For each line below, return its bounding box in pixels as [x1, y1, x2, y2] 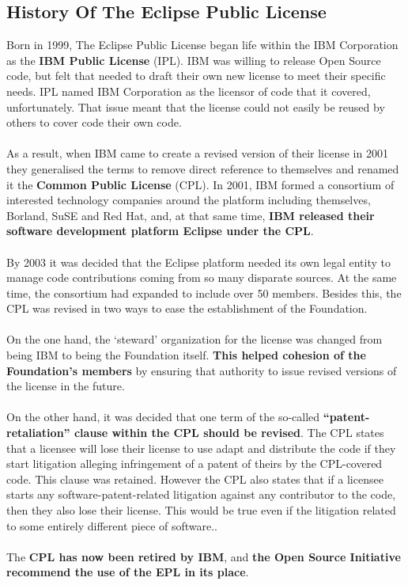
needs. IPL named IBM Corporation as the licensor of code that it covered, [6, 82, 371, 99]
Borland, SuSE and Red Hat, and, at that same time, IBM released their [6, 207, 375, 223]
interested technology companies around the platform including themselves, [6, 192, 371, 208]
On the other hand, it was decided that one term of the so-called [6, 408, 320, 425]
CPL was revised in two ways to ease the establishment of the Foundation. [6, 300, 368, 317]
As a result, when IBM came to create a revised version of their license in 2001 [6, 145, 388, 161]
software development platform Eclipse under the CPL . [6, 222, 314, 239]
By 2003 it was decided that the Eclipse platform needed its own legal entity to [6, 253, 391, 270]
